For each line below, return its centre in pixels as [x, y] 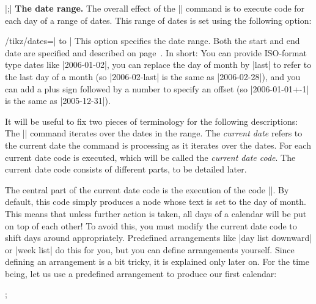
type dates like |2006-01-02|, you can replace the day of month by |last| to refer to [158, 65]
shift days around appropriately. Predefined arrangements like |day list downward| [159, 238]
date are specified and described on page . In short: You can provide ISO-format [156, 52]
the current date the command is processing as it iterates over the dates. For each [158, 145]
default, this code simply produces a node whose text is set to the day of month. [156, 202]
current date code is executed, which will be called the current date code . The [150, 157]
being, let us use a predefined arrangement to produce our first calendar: [141, 273]
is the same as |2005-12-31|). [58, 101]
